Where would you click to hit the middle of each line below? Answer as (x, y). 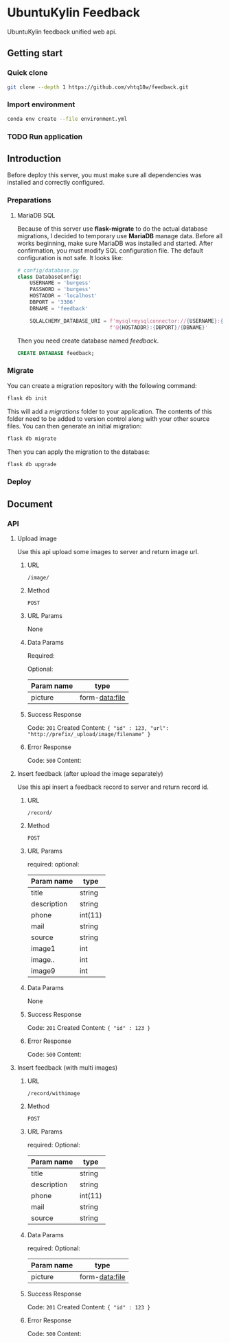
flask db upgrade (32, 464)
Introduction (34, 158)
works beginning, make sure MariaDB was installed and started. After (115, 243)
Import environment (41, 104)
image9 (43, 971)
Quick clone (27, 73)
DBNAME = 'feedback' (59, 308)
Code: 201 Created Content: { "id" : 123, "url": (98, 727)
